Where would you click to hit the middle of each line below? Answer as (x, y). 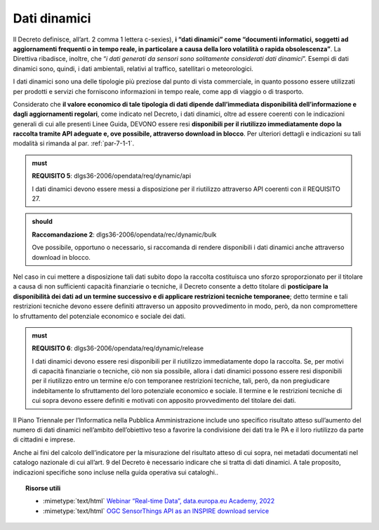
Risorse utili (43, 488)
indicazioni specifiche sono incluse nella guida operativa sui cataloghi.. (116, 472)
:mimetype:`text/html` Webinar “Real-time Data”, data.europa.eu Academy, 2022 (159, 501)
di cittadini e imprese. (44, 439)
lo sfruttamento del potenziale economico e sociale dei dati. (99, 316)
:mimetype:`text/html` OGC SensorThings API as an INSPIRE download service (156, 511)
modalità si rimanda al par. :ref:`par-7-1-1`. (74, 143)
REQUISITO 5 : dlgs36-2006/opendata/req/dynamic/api (112, 176)
